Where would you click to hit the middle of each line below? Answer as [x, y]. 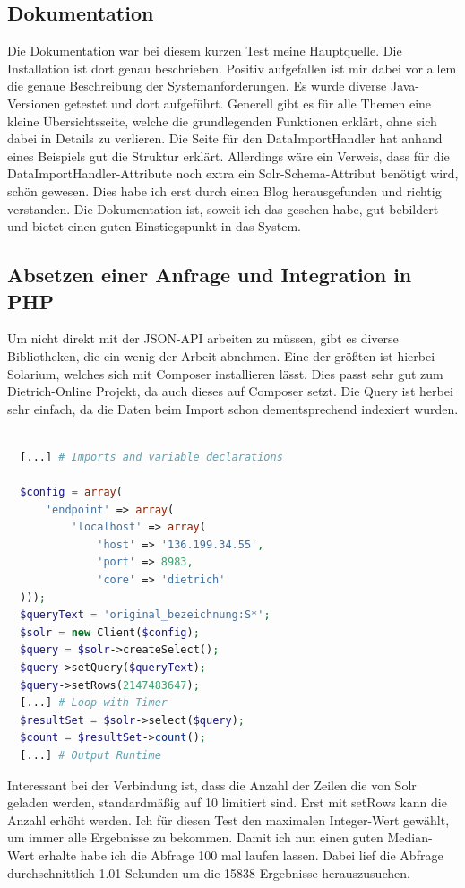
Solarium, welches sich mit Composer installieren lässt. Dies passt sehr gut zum [225, 373]
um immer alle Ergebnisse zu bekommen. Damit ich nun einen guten [195, 837]
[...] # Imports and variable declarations [151, 457]
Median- [410, 837]
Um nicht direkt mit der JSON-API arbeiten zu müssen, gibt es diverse [203, 338]
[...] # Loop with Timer [94, 703]
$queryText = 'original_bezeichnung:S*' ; [145, 615]
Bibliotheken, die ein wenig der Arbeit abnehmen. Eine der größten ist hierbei [221, 355]
